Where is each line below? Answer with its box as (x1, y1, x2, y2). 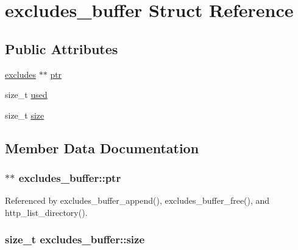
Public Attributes (5, 39, 118, 58)
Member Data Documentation (5, 138, 199, 157)
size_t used (5, 88, 48, 101)
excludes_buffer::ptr (18, 170, 121, 186)
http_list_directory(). (5, 206, 88, 218)
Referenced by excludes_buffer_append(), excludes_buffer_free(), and (5, 194, 270, 207)
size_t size (5, 108, 44, 121)
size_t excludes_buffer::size (5, 232, 145, 247)
